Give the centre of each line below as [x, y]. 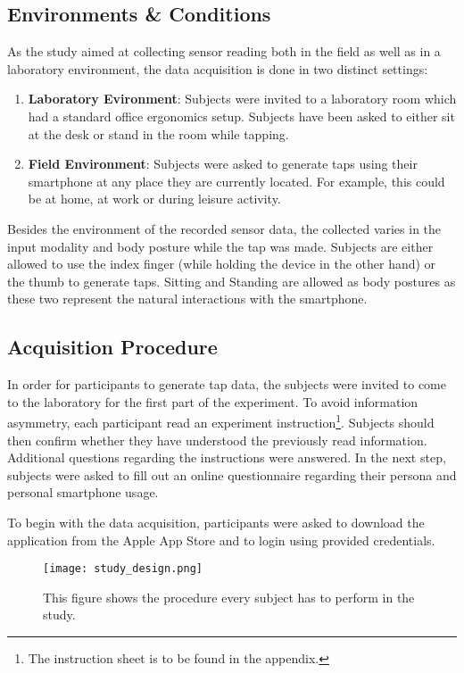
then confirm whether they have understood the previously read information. [217, 440]
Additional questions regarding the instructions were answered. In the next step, [227, 457]
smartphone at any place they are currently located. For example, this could [236, 181]
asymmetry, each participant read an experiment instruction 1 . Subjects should [221, 421]
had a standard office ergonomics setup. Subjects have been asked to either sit [241, 116]
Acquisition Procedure [112, 347]
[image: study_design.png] [123, 569]
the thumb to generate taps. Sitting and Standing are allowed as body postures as [232, 281]
